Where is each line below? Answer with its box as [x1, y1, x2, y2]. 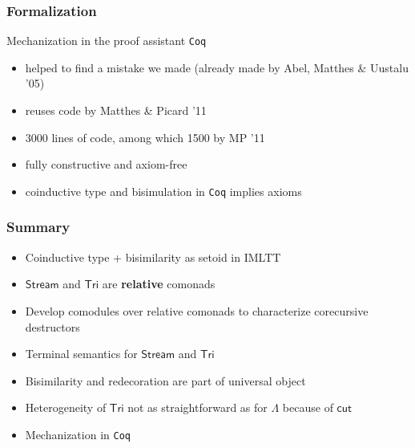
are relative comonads [102, 275, 216, 292]
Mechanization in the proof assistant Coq [6, 32, 207, 49]
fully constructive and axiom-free [25, 156, 187, 173]
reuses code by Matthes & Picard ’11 [25, 102, 207, 119]
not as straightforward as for [127, 399, 268, 416]
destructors [25, 318, 80, 335]
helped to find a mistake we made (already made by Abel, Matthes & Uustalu [25, 59, 409, 75]
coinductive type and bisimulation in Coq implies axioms [25, 182, 302, 199]
